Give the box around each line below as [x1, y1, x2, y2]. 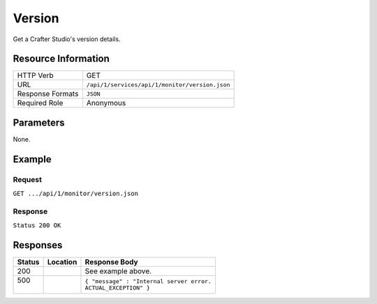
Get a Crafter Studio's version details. [13, 35, 121, 43]
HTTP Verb [17, 70, 54, 80]
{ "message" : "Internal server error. [84, 278, 212, 285]
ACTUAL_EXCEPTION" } [84, 284, 150, 292]
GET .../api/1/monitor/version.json [13, 190, 139, 198]
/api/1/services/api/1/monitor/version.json [86, 81, 230, 89]
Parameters [13, 116, 65, 128]
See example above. [84, 266, 152, 276]
